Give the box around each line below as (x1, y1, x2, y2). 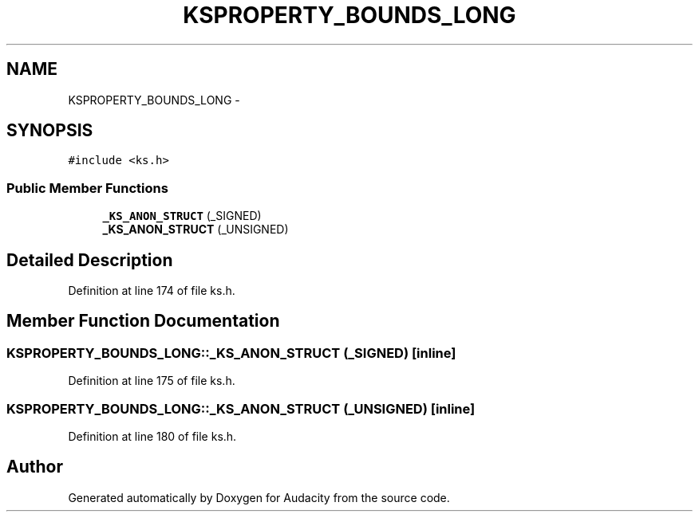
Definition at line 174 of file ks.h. (68, 284, 235, 298)
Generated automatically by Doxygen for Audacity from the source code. (68, 490, 450, 504)
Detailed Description (6, 249, 173, 270)
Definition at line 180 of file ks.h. (68, 430, 237, 443)
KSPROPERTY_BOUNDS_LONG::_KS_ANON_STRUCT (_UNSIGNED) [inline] (6, 400, 476, 417)
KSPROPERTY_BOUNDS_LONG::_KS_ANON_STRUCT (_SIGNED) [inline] (6, 344, 456, 361)
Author (6, 457, 63, 477)
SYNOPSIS (6, 120, 93, 141)
